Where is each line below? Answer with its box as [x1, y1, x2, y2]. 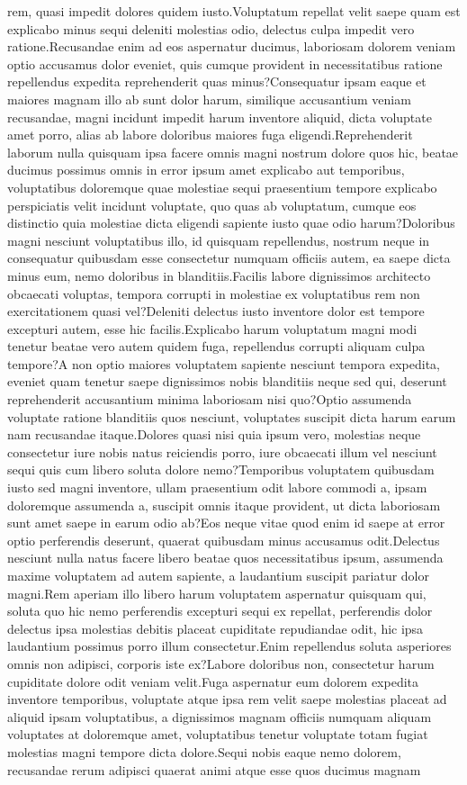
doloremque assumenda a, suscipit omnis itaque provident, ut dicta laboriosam [7, 495, 441, 514]
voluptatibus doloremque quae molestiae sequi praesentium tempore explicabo [7, 177, 437, 196]
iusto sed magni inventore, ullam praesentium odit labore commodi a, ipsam [7, 478, 427, 497]
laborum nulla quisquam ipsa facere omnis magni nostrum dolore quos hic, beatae [7, 142, 459, 161]
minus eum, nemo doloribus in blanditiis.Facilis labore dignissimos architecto [7, 266, 431, 284]
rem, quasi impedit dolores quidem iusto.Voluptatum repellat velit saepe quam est [7, 2, 461, 20]
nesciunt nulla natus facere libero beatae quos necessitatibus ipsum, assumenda [7, 548, 444, 567]
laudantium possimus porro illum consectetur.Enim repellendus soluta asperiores [7, 636, 452, 655]
